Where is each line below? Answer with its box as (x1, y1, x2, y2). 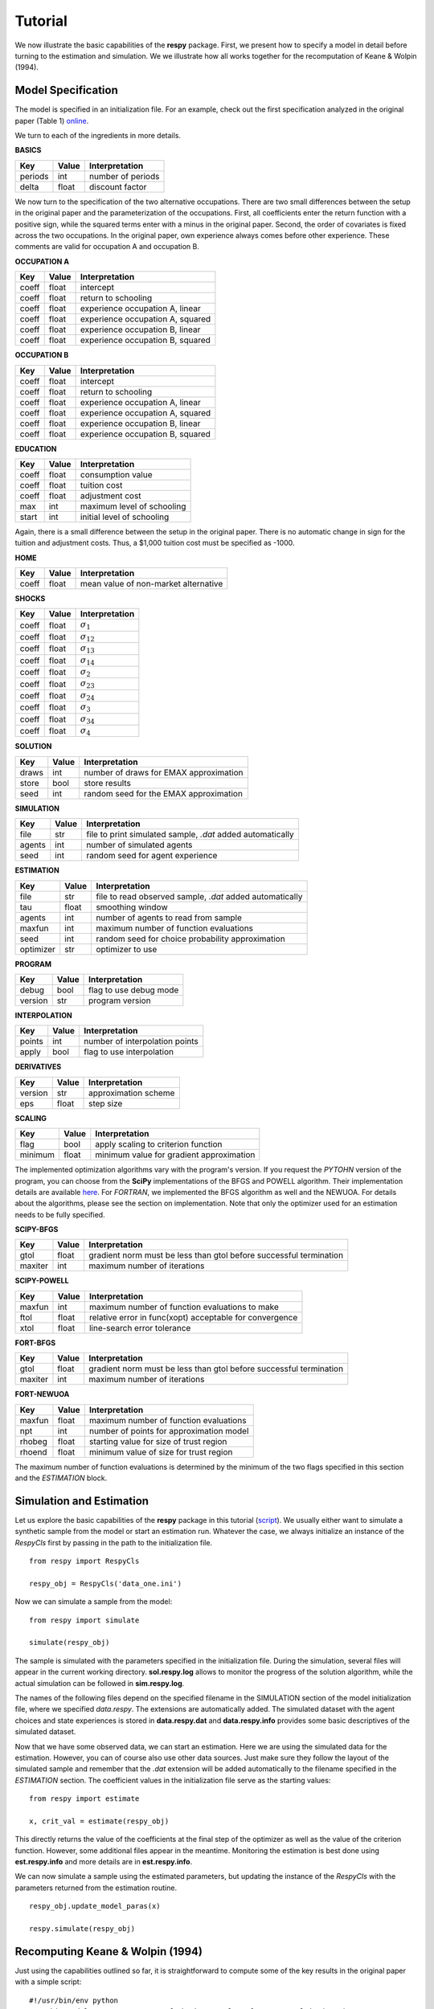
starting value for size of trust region (88, 1435, 227, 1446)
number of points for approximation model (88, 1425, 249, 1436)
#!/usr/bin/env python (29, 1995, 119, 2005)
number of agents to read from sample (96, 912, 243, 923)
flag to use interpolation (84, 1046, 174, 1058)
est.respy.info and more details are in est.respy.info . (14, 1857, 193, 1867)
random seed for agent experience (85, 850, 218, 861)
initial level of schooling (80, 511, 170, 522)
